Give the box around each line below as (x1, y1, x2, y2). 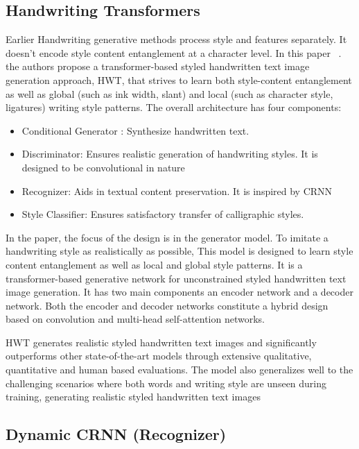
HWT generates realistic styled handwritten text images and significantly (6, 334, 317, 349)
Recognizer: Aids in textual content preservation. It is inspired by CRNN (21, 183, 333, 198)
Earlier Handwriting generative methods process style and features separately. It (6, 32, 347, 46)
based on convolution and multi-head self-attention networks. (6, 312, 265, 326)
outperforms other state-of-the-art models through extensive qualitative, (6, 348, 312, 363)
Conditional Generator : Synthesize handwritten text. (21, 123, 249, 137)
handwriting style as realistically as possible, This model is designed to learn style (6, 244, 353, 258)
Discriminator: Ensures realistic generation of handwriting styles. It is (21, 146, 318, 161)
